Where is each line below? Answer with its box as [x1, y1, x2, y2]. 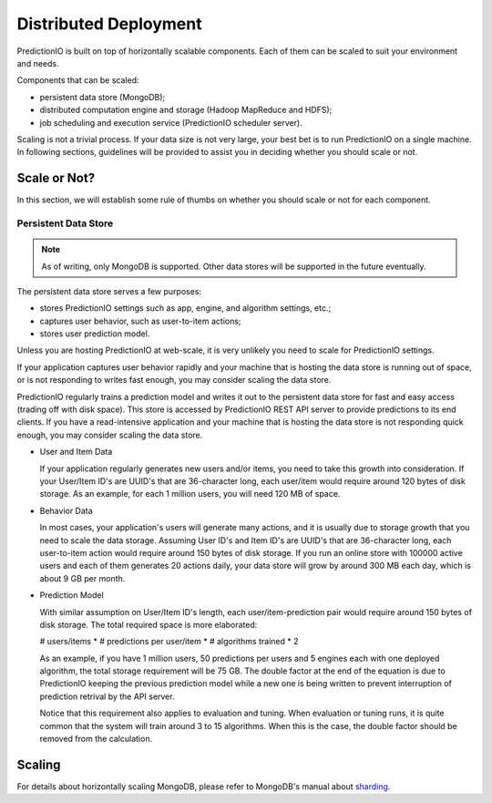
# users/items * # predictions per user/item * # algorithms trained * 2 [39, 636, 299, 647]
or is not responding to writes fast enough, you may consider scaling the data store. [16, 375, 332, 386]
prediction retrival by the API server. [39, 691, 175, 702]
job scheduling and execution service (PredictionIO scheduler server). [39, 117, 302, 128]
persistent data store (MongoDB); [39, 91, 166, 102]
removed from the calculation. [39, 734, 153, 745]
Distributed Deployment [16, 14, 202, 34]
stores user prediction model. [39, 328, 150, 339]
